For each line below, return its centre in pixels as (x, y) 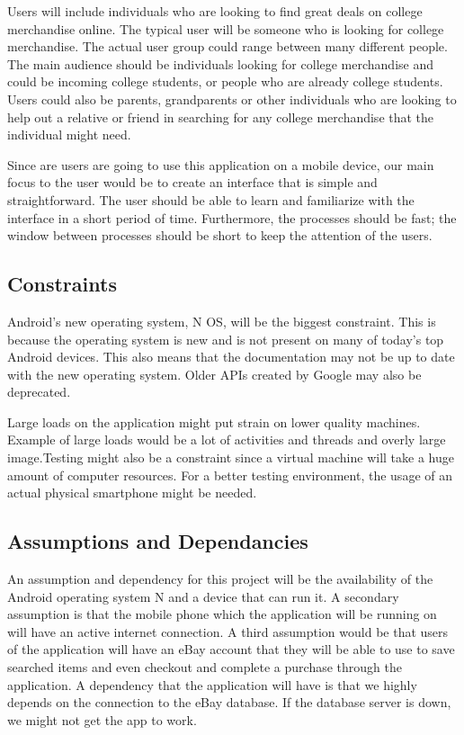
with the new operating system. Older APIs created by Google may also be (214, 374)
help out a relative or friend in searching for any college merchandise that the (221, 117)
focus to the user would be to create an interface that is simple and (192, 182)
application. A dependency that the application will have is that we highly (212, 684)
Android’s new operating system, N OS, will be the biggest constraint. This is (222, 321)
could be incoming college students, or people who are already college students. (225, 81)
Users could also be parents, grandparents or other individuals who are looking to (232, 99)
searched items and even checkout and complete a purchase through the (205, 667)
